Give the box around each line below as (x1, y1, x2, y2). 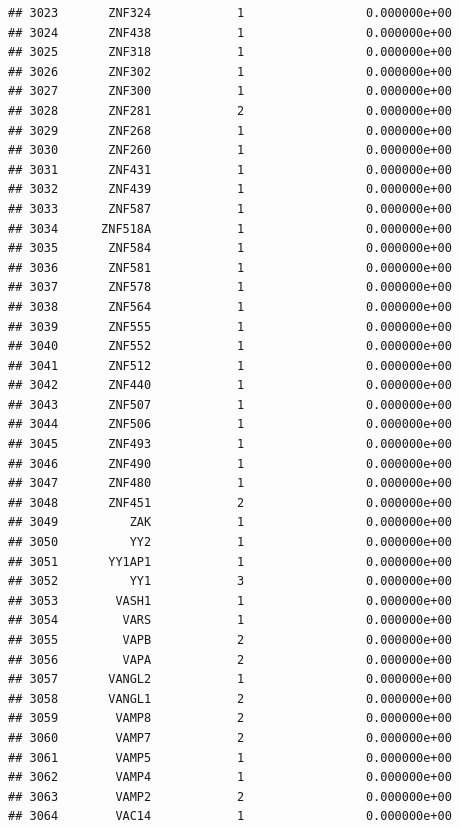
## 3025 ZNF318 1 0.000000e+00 (8, 45, 452, 60)
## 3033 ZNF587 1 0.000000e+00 (8, 201, 452, 216)
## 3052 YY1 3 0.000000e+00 (8, 574, 452, 589)
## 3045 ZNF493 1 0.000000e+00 (8, 437, 452, 452)
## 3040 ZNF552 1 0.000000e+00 (8, 339, 452, 354)
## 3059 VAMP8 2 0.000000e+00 (8, 711, 452, 726)
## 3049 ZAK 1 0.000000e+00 (8, 515, 452, 530)
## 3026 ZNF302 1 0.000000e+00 (8, 64, 452, 79)
